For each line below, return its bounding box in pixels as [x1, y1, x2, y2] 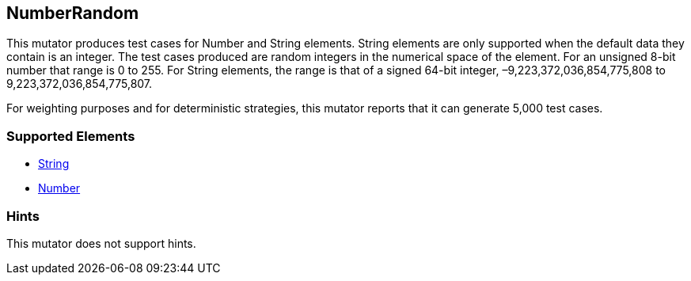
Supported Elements [6, 127, 135, 144]
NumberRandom [6, 3, 139, 23]
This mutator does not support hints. [6, 236, 196, 250]
